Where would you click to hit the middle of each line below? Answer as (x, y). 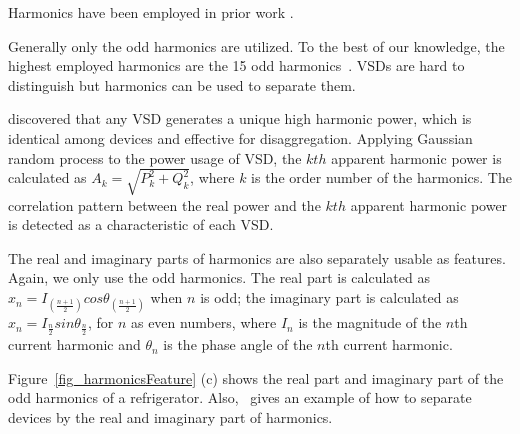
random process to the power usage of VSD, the (155, 157)
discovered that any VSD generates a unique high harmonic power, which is (240, 118)
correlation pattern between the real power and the (164, 204)
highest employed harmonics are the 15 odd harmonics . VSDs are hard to (236, 65)
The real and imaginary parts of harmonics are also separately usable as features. (257, 257)
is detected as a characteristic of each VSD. (141, 224)
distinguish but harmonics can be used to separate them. (182, 84)
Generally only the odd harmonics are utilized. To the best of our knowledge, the (256, 45)
